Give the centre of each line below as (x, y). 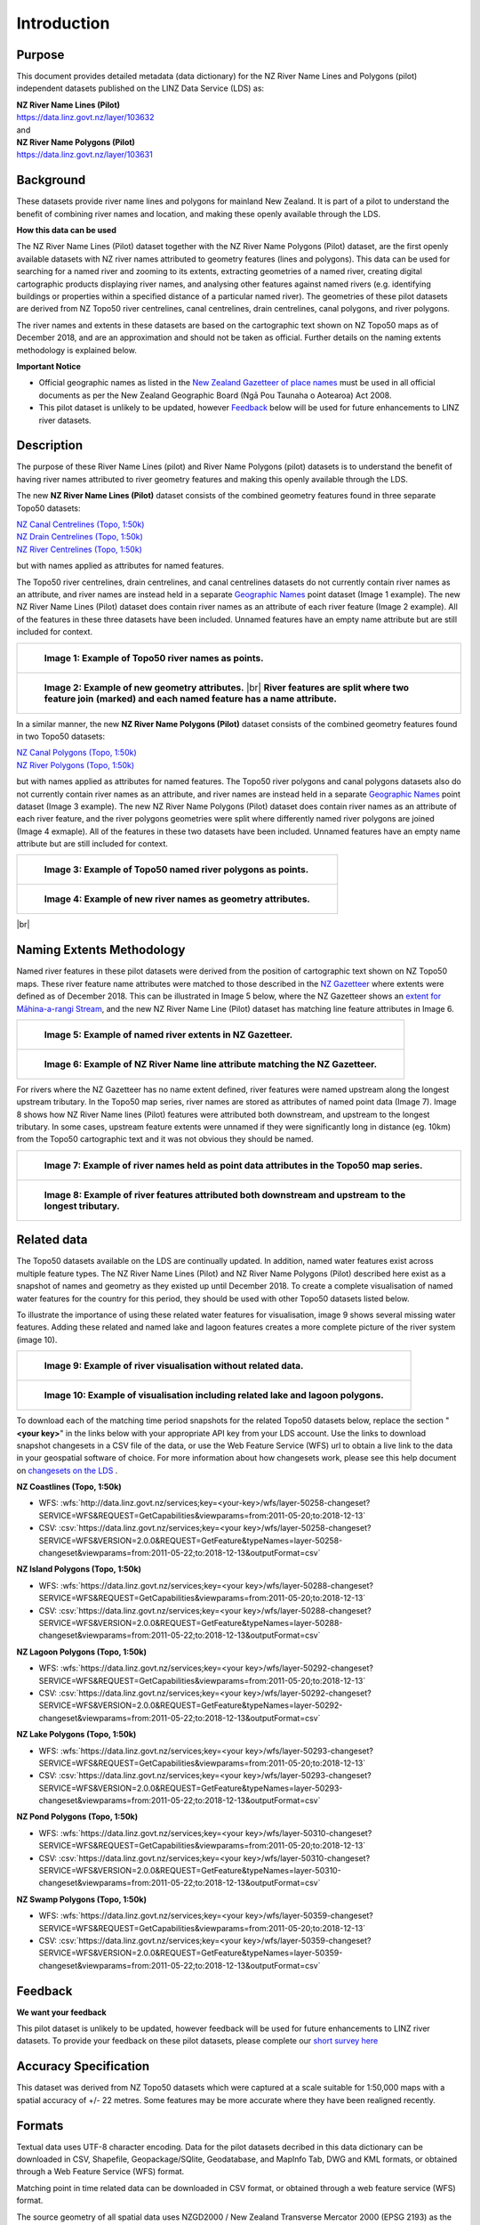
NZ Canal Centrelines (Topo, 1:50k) (80, 524)
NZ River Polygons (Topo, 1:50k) (76, 765)
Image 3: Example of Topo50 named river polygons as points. (176, 870)
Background (51, 180)
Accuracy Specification (83, 2066)
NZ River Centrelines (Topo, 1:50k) (79, 549)
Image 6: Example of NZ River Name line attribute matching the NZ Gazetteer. (211, 1064)
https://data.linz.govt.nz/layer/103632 (85, 117)
